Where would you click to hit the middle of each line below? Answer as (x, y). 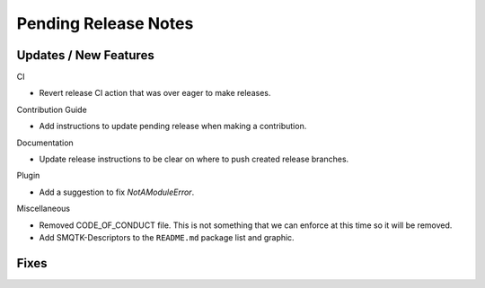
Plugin (28, 176)
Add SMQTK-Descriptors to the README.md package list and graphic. (167, 237)
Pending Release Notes (105, 23)
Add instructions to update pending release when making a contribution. (173, 127)
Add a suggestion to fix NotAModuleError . (117, 192)
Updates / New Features (85, 55)
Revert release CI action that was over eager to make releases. (155, 93)
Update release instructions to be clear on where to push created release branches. (194, 159)
